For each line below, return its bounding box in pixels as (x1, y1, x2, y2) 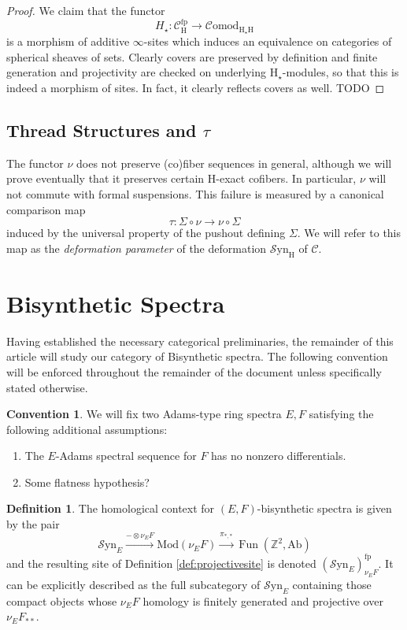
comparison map (6, 201, 86, 217)
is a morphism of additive (6, 33, 130, 50)
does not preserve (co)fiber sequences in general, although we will (76, 154, 392, 171)
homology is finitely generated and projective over (142, 592, 383, 609)
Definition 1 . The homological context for (6, 500, 215, 517)
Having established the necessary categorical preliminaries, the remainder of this (6, 332, 394, 349)
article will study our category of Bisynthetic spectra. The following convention (6, 348, 388, 365)
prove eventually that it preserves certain (6, 170, 205, 187)
